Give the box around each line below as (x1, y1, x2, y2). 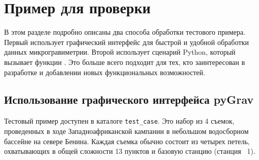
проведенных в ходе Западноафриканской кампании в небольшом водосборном (4, 125, 249, 136)
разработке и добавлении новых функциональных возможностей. (4, 66, 205, 77)
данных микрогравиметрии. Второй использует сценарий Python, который (4, 47, 236, 57)
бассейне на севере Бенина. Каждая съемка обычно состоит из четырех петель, (4, 135, 250, 146)
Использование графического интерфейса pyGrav (4, 92, 254, 107)
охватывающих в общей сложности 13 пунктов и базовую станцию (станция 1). (4, 146, 255, 156)
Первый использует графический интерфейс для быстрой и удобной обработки (4, 36, 249, 47)
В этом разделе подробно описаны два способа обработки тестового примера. (4, 27, 246, 37)
